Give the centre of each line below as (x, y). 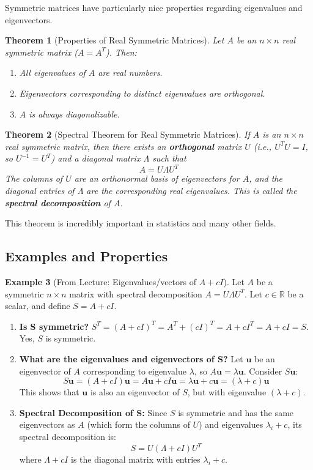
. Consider (263, 371)
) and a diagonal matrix (96, 158)
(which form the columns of (138, 424)
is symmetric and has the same (236, 412)
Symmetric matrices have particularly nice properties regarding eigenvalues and (154, 7)
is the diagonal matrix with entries (136, 459)
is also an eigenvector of (135, 392)
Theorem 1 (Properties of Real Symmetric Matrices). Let (115, 40)
